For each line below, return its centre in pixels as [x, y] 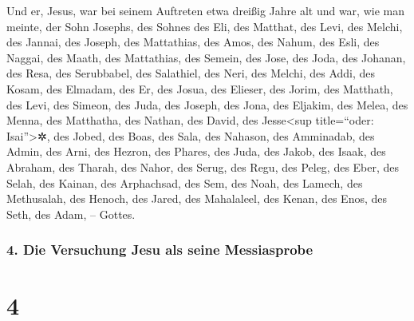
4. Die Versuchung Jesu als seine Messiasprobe [160, 250]
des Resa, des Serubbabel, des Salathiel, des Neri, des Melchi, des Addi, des [191, 73]
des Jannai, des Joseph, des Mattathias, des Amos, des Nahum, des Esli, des [193, 42]
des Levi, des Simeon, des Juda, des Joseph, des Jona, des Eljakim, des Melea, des [207, 104]
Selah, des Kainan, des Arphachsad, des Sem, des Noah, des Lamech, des [185, 182]
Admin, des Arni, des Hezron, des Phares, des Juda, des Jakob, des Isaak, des [196, 151]
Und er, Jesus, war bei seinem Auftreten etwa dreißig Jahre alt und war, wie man [205, 10]
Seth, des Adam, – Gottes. [71, 214]
